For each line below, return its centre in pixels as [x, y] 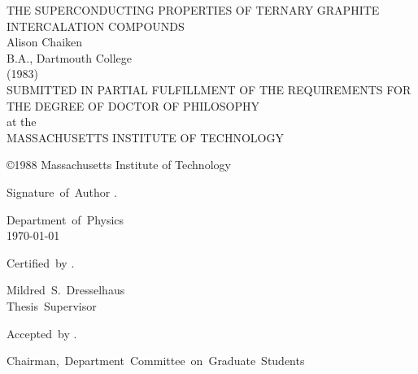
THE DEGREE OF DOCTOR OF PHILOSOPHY [133, 105]
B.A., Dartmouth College [70, 57]
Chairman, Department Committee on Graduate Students [156, 361]
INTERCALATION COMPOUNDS [96, 26]
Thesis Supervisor [52, 305]
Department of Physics [65, 219]
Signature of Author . [62, 191]
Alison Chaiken [45, 42]
